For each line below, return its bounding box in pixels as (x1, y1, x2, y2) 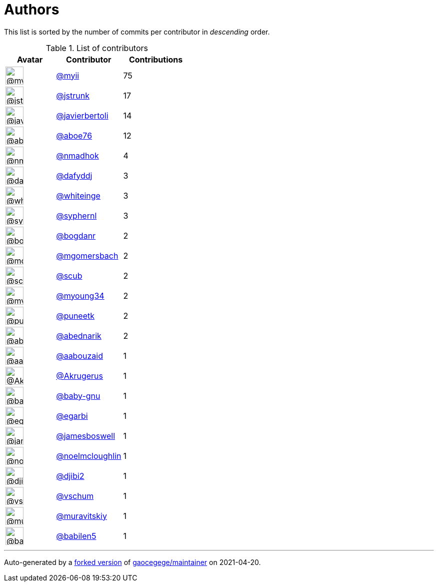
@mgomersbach (56, 250, 118, 261)
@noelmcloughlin (56, 450, 121, 461)
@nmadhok (56, 150, 99, 161)
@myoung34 (56, 290, 104, 301)
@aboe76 (56, 130, 92, 141)
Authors (4, 1, 59, 18)
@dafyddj (56, 170, 92, 181)
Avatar (16, 54, 43, 65)
